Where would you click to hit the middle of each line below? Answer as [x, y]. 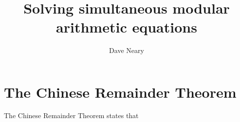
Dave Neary [127, 50]
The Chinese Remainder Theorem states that [71, 115]
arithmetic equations [127, 27]
